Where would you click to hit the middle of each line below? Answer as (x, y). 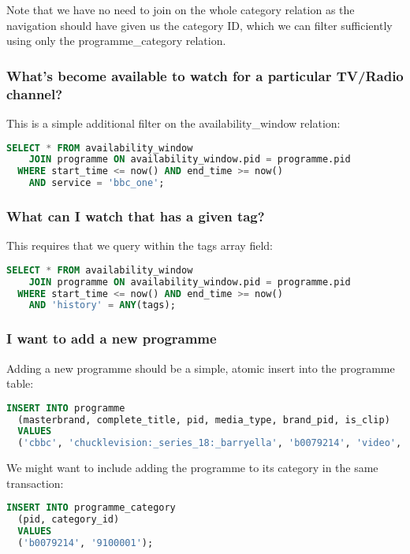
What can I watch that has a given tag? (136, 216)
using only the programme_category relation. (116, 41)
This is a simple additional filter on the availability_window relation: (173, 123)
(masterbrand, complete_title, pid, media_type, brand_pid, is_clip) (204, 420)
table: (20, 383)
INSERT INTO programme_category (91, 508)
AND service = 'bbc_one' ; (97, 183)
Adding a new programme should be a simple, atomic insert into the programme (201, 368)
